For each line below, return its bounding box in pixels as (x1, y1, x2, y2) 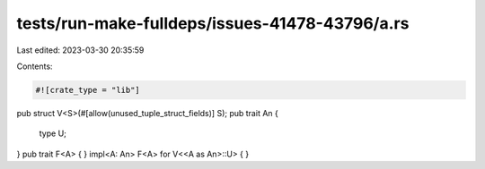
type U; (39, 128, 67, 139)
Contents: (16, 61, 53, 72)
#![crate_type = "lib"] (35, 85, 141, 95)
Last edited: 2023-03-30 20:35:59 (16, 45, 145, 55)
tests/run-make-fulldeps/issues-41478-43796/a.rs (16, 13, 410, 33)
